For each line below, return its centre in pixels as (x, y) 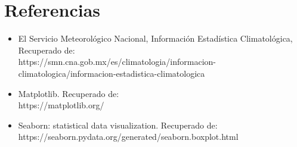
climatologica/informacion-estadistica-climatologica (112, 73)
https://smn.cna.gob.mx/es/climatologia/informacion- (117, 62)
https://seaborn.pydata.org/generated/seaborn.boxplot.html (128, 137)
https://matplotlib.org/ (61, 105)
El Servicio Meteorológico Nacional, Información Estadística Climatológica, (155, 38)
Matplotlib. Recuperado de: (69, 93)
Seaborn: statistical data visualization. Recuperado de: (118, 125)
